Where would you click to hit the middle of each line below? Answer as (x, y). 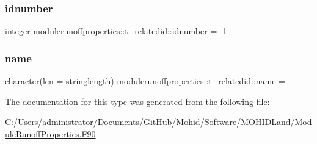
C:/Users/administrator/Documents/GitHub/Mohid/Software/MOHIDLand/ (150, 122)
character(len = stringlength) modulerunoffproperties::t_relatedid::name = (145, 81)
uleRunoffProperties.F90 (50, 133)
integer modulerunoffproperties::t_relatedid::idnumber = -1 (116, 31)
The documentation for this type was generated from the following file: (137, 101)
